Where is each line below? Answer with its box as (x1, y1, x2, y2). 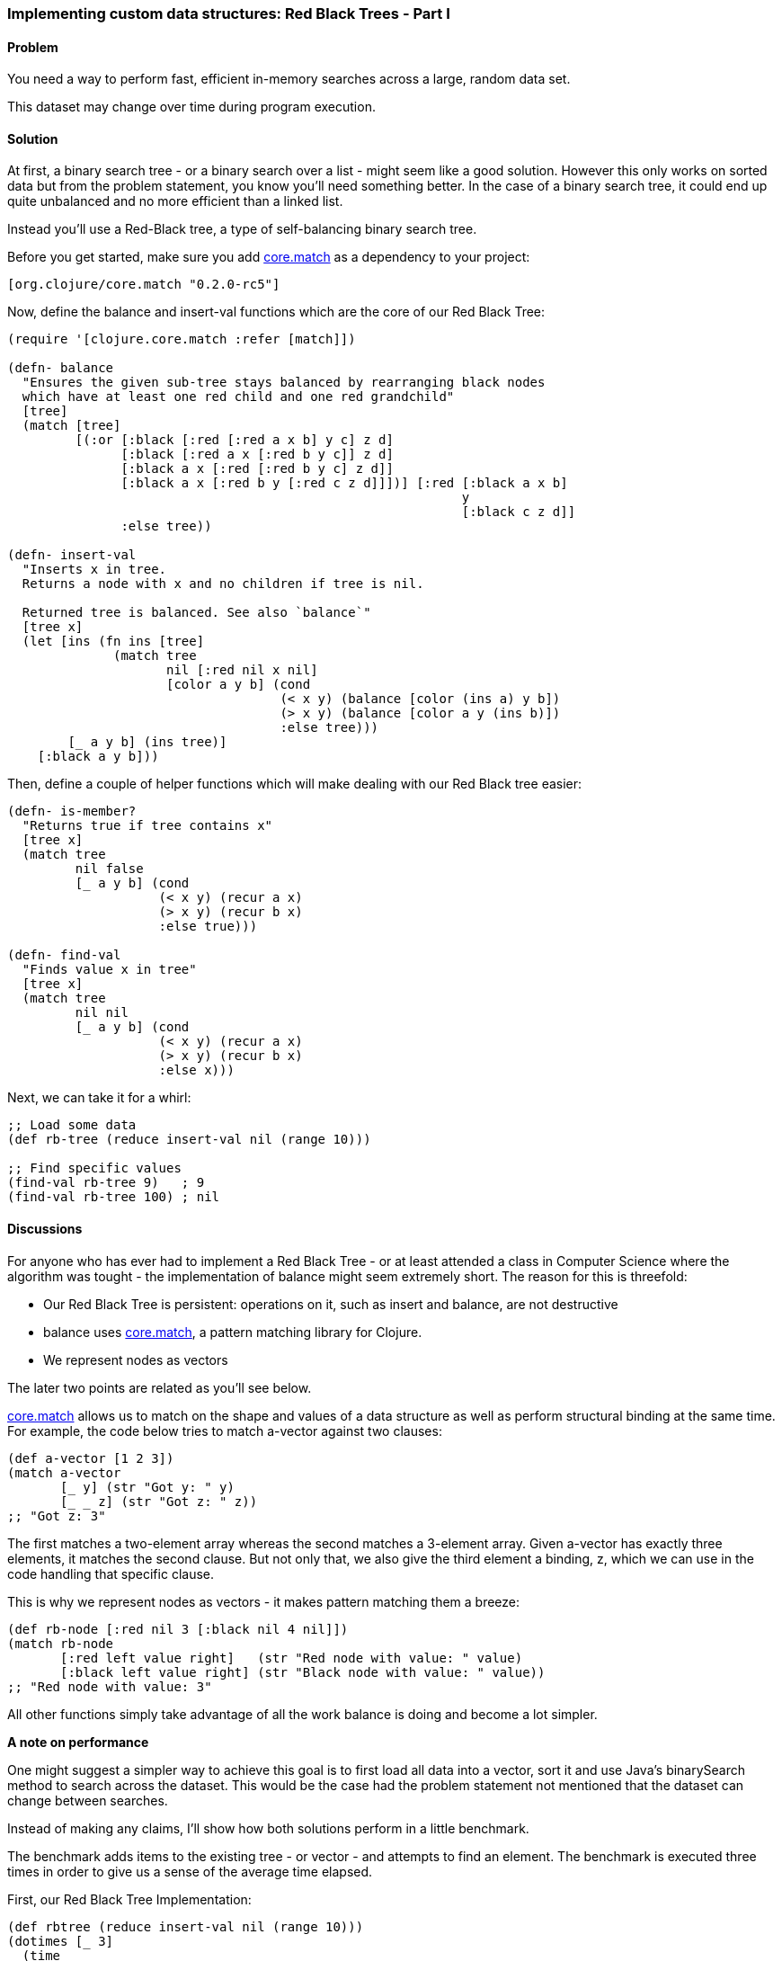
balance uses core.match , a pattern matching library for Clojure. (43, 1324, 422, 1340)
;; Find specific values (7, 1161, 182, 1176)
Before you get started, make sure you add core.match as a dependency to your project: (7, 249, 530, 265)
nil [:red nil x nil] (166, 663, 318, 678)
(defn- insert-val (7, 548, 137, 563)
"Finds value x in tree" (22, 962, 197, 977)
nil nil (75, 1005, 129, 1021)
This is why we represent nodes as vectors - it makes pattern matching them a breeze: (7, 1593, 520, 1609)
